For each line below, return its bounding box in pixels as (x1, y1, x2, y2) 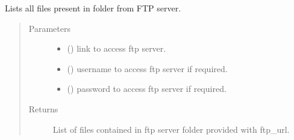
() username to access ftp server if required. (67, 62, 228, 75)
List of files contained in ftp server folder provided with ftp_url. (52, 123, 290, 135)
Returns (28, 102, 58, 115)
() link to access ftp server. (67, 42, 166, 55)
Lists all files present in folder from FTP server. (5, 2, 181, 14)
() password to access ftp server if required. (67, 82, 227, 95)
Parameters (28, 22, 70, 34)
